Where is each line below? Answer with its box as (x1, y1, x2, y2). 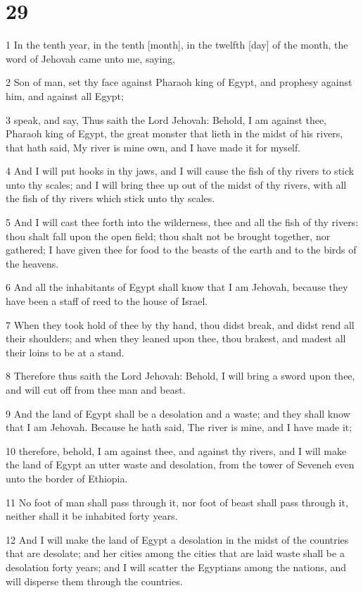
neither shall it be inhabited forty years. (6, 508, 178, 523)
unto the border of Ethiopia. (6, 470, 128, 485)
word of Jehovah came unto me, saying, (6, 51, 176, 65)
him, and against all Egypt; (6, 88, 124, 103)
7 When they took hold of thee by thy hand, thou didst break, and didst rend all (6, 317, 355, 332)
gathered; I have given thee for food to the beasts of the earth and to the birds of (6, 242, 357, 257)
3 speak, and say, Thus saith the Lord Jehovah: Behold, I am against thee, (6, 112, 326, 127)
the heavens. (6, 256, 59, 270)
